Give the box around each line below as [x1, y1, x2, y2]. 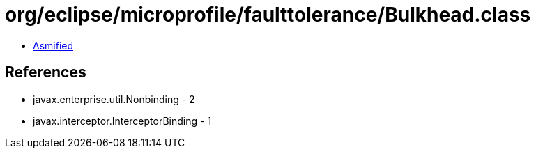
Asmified [33, 39, 74, 52]
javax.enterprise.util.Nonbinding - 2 [33, 93, 195, 105]
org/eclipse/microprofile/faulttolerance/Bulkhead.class [5, 3, 531, 26]
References [5, 63, 86, 82]
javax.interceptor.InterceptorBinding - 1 [33, 114, 212, 127]
